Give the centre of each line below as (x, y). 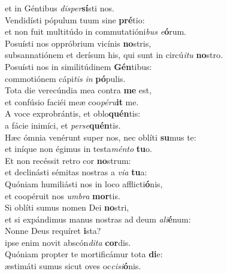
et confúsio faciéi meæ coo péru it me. (72, 101)
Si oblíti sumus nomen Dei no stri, (67, 207)
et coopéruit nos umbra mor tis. (63, 195)
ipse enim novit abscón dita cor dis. (68, 242)
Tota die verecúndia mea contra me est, (78, 90)
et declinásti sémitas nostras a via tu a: (76, 172)
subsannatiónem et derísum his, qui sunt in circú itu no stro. (114, 55)
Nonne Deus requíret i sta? (53, 231)
